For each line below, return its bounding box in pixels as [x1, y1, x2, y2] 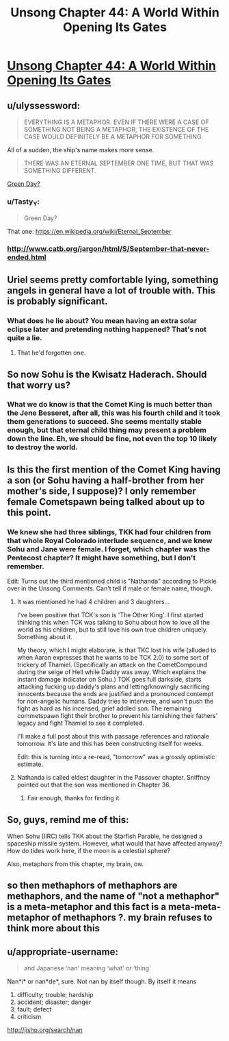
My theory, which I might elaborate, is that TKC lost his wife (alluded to [16, 646, 217, 654]
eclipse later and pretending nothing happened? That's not [7, 324, 207, 334]
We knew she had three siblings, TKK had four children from [7, 527, 211, 536]
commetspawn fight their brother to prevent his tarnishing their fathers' [16, 712, 218, 720]
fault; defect [16, 1005, 52, 1014]
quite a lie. [7, 333, 42, 342]
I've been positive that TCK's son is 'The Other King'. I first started [16, 611, 204, 619]
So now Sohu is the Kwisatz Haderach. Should [7, 368, 207, 380]
